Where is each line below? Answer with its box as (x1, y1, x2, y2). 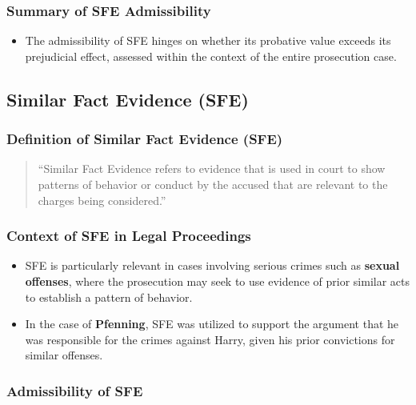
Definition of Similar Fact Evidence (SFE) (6, 129, 283, 149)
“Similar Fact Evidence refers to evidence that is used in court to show (38, 160, 386, 177)
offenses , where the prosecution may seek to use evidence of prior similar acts (25, 273, 410, 289)
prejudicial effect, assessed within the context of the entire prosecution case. (25, 47, 397, 64)
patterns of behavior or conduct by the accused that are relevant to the (38, 176, 388, 192)
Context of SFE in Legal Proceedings (6, 226, 251, 246)
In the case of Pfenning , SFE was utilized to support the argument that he (25, 315, 399, 332)
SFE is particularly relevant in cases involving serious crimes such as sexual (25, 257, 400, 274)
